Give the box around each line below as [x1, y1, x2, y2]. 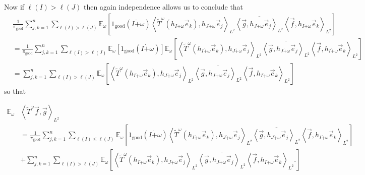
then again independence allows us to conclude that [84, 2, 244, 12]
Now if [4, 2, 25, 12]
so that [4, 85, 26, 96]
